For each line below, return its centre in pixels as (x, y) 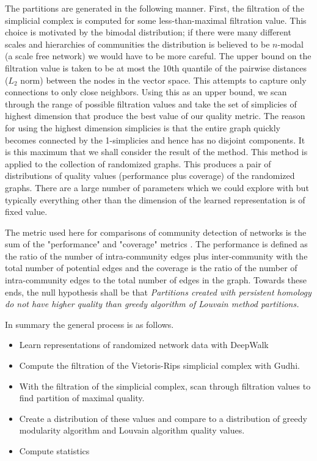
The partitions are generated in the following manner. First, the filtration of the (155, 8)
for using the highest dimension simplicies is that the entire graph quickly (143, 127)
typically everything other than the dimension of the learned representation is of (155, 199)
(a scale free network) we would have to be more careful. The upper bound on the (158, 56)
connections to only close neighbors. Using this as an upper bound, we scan (146, 92)
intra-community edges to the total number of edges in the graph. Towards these (156, 280)
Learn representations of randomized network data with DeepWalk (144, 345)
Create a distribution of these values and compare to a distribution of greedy (163, 418)
